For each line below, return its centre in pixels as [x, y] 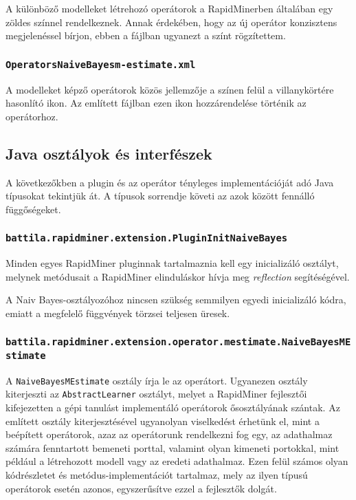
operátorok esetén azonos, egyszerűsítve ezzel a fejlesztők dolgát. [141, 488]
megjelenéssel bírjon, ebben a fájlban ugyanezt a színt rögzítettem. [146, 35]
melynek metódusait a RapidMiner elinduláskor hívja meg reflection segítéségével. [178, 276]
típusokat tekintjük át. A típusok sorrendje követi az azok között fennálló [160, 196]
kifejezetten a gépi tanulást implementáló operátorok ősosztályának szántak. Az [173, 407]
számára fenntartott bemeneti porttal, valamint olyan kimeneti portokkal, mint [173, 447]
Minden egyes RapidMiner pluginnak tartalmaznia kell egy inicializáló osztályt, [172, 263]
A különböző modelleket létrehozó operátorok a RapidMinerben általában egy [169, 8]
